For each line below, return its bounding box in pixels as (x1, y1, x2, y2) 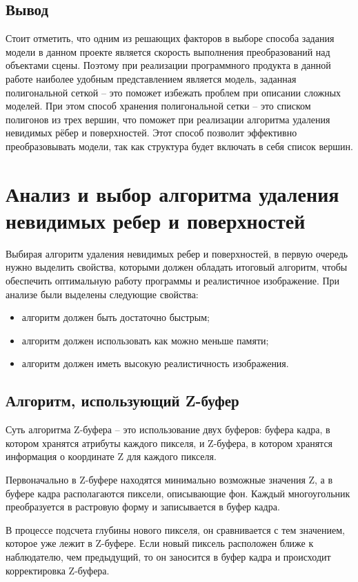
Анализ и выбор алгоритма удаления (6, 179, 339, 207)
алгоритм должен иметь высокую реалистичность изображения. (21, 356, 289, 371)
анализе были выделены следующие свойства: (6, 287, 199, 301)
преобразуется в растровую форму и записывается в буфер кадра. (6, 499, 280, 514)
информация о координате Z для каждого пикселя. (6, 449, 217, 464)
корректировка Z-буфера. (6, 563, 110, 577)
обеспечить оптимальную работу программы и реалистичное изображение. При (6, 273, 340, 288)
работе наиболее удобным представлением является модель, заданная (6, 71, 297, 85)
